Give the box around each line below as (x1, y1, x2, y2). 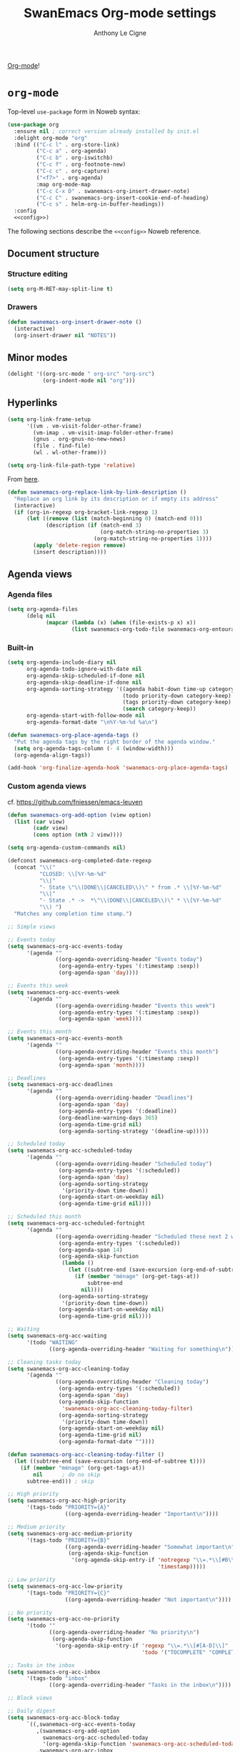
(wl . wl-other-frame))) (33, 449, 107, 457)
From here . (7, 474, 40, 483)
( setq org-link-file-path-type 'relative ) (7, 462, 136, 469)
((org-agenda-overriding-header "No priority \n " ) (49, 1629, 200, 1636)
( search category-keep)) (122, 705, 196, 712)
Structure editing (7, 269, 68, 279)
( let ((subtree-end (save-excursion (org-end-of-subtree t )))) (14, 1458, 206, 1465)
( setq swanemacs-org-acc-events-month (7, 1035, 123, 1042)
